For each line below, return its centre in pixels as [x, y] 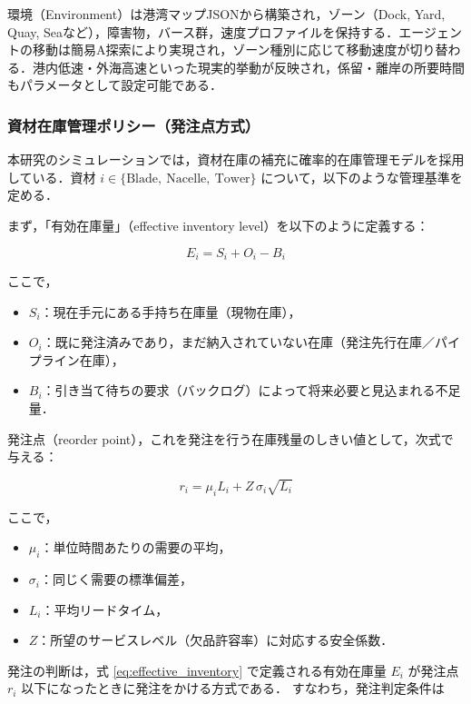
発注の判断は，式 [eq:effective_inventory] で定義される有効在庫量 [197, 670]
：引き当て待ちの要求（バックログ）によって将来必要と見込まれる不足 [251, 390]
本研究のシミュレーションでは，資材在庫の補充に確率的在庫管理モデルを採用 [236, 159]
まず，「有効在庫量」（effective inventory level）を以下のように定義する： [218, 225]
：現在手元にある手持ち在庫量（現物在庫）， [171, 311]
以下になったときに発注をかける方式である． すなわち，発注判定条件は [233, 688]
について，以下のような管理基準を [362, 177]
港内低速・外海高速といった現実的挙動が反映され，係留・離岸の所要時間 [248, 67]
